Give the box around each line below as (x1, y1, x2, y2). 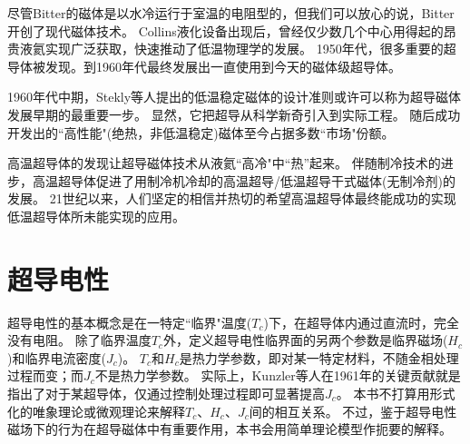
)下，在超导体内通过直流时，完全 (263, 312, 459, 331)
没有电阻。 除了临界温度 (7, 331, 152, 350)
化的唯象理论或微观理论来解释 (7, 401, 185, 420)
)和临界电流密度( (7, 348, 106, 367)
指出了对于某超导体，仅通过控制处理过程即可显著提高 (7, 384, 325, 403)
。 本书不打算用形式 (336, 384, 455, 403)
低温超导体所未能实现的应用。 (7, 206, 185, 225)
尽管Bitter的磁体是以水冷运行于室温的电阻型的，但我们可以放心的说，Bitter (7, 4, 455, 22)
